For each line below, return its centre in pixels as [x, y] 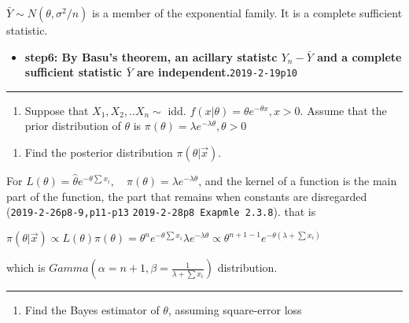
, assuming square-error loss [235, 310]
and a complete [359, 56]
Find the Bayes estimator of [92, 310]
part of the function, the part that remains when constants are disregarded [187, 196]
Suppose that [57, 110]
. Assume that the [343, 110]
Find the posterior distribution [99, 152]
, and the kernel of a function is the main [298, 181]
